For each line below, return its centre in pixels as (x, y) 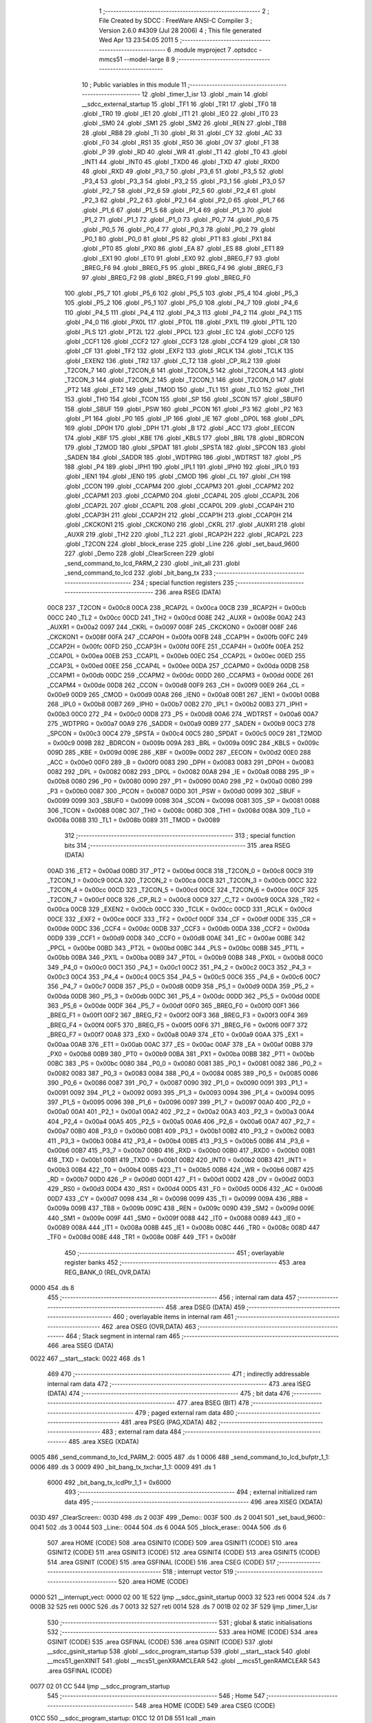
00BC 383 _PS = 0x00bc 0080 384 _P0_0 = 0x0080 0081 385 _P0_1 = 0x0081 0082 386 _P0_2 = (185, 1063)
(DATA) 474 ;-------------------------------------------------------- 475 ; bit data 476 (169, 1393)
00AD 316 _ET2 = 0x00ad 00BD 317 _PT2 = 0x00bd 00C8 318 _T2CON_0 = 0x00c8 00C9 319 (180, 870)
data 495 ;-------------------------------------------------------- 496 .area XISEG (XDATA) (194, 1502)
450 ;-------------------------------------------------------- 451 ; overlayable (175, 1253)
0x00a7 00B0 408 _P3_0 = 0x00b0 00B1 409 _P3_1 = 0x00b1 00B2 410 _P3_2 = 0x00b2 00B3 (181, 1131)
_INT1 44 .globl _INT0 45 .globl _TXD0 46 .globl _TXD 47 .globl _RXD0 (181, 161)
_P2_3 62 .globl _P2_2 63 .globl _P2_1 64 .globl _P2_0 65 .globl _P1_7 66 (183, 201)
